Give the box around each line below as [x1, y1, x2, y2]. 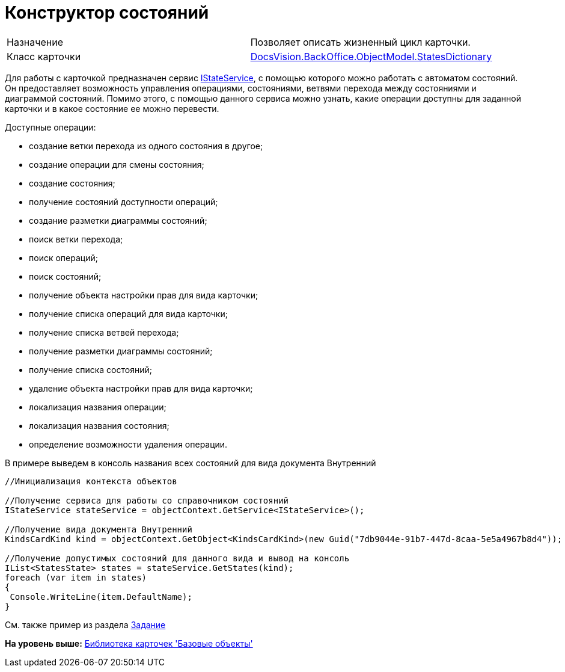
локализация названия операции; [29, 401, 166, 412]
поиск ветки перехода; [29, 233, 123, 244]
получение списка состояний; [29, 364, 152, 375]
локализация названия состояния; [29, 420, 169, 431]
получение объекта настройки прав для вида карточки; [29, 289, 258, 300]
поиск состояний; [29, 271, 102, 282]
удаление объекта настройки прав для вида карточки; [29, 383, 253, 393]
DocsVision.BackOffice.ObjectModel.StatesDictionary [250, 50, 492, 63]
